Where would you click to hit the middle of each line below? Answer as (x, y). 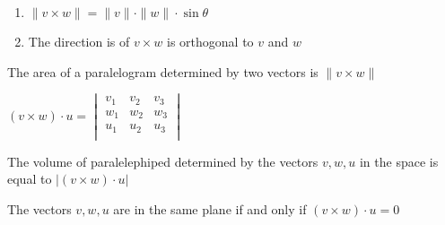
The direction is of (79, 41)
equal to (30, 179)
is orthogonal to (210, 41)
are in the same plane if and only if (210, 209)
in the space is (399, 161)
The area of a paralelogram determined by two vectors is (163, 71)
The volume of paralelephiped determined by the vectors (163, 161)
